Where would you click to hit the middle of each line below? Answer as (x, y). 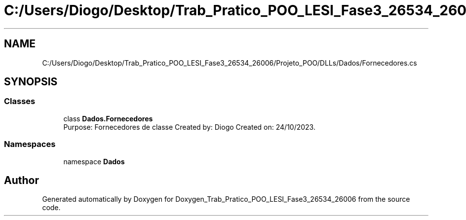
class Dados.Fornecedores (108, 118)
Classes (20, 101)
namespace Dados (94, 161)
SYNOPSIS (31, 82)
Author (21, 180)
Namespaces (30, 144)
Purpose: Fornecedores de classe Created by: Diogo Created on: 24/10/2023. (189, 127)
